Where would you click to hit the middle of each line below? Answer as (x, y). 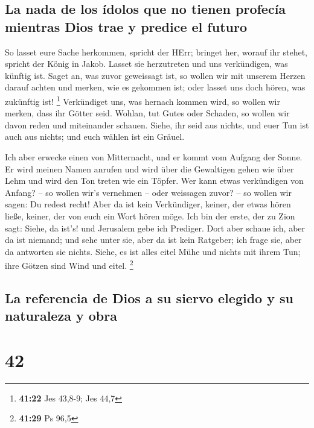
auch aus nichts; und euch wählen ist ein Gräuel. (95, 137)
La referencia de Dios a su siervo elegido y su (149, 297)
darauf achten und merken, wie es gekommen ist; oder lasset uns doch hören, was (155, 87)
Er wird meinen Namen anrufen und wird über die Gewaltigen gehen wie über (149, 168)
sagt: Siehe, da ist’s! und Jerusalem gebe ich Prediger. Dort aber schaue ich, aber (155, 228)
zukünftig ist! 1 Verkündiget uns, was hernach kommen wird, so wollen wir (143, 100)
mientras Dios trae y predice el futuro (126, 26)
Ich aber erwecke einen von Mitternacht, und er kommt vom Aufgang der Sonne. (154, 157)
